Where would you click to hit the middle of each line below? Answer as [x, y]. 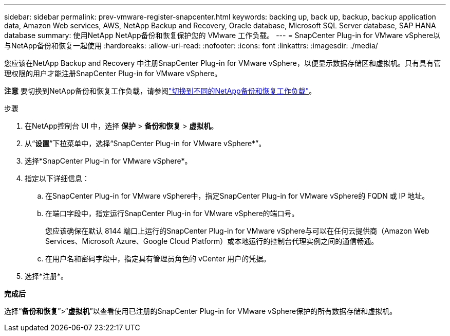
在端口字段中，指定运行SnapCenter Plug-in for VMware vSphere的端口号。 [172, 213]
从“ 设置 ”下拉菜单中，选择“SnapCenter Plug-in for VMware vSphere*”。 [145, 143]
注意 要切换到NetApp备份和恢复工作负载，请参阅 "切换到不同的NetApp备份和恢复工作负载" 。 [160, 91]
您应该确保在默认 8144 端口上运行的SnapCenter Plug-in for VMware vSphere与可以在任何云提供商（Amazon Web [237, 231]
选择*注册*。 [46, 276]
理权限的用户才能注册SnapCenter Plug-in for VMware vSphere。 [113, 73]
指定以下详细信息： [57, 178]
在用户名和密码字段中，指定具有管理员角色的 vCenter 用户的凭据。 [158, 259]
